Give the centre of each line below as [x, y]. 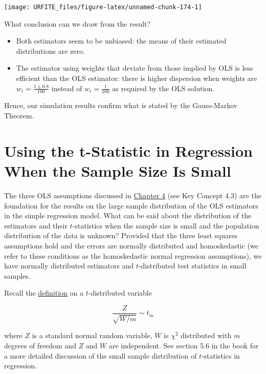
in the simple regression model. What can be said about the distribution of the [128, 215]
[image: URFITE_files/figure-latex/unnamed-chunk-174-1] [103, 7]
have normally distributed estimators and [69, 266]
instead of [67, 88]
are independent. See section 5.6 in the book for [184, 345]
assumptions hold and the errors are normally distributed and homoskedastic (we [131, 245]
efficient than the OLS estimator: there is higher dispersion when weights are [137, 78]
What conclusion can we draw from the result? [77, 23]
